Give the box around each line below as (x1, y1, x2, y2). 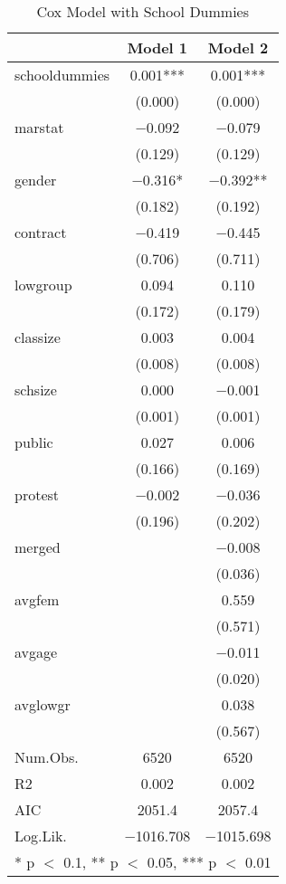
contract (14, 222, 67, 242)
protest (14, 484, 60, 505)
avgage (14, 642, 58, 662)
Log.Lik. (14, 825, 67, 846)
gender (14, 169, 57, 190)
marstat (14, 117, 64, 138)
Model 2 (207, 37, 269, 58)
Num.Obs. (14, 746, 79, 767)
